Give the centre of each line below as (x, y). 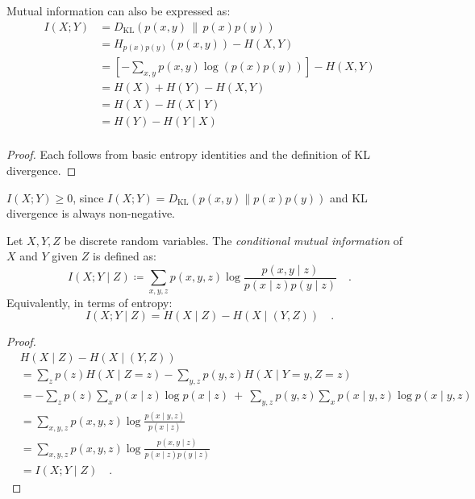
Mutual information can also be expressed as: (119, 10)
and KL (348, 197)
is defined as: (125, 256)
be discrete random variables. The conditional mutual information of (233, 240)
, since (88, 197)
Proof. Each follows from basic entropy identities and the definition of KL (188, 154)
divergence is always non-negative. (91, 213)
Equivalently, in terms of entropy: (90, 302)
